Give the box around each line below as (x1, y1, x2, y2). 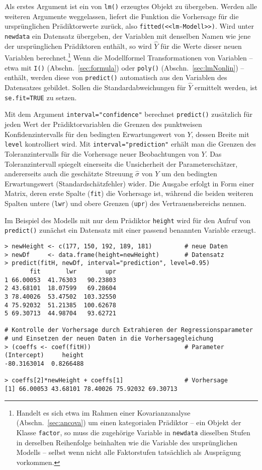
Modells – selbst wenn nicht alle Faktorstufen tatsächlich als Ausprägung (16, 447, 241, 457)
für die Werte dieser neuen (160, 40, 242, 51)
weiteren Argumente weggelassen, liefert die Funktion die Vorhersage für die (5, 11, 239, 21)
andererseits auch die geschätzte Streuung (5, 168, 133, 179)
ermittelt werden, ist (195, 82, 258, 93)
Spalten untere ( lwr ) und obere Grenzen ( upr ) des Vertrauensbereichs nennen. (5, 197, 246, 208)
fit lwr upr (30, 267, 116, 275)
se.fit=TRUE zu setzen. (5, 92, 77, 102)
